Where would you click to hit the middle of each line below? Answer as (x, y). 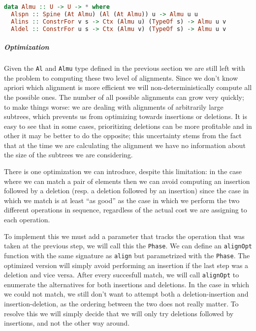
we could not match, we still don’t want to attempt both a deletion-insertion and (126, 294)
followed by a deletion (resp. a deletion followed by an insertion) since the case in (127, 191)
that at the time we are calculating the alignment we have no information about (125, 145)
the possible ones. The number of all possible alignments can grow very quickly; (124, 97)
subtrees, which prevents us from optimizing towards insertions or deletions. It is (126, 116)
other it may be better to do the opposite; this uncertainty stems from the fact (123, 135)
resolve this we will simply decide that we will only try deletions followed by (119, 313)
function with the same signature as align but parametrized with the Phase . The (127, 255)
